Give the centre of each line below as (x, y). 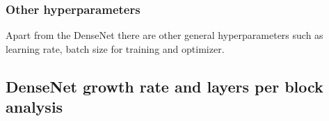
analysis (34, 107)
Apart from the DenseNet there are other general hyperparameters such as (164, 35)
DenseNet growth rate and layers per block (164, 86)
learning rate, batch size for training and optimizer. (115, 48)
